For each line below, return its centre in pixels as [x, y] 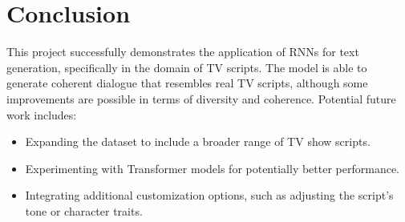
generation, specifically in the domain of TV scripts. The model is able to [187, 67]
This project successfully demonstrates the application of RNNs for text [183, 52]
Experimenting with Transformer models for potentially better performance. [213, 168]
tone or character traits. [84, 210]
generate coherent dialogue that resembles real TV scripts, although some [187, 83]
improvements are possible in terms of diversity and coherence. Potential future [201, 98]
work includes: [42, 114]
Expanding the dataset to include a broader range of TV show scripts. [198, 141]
